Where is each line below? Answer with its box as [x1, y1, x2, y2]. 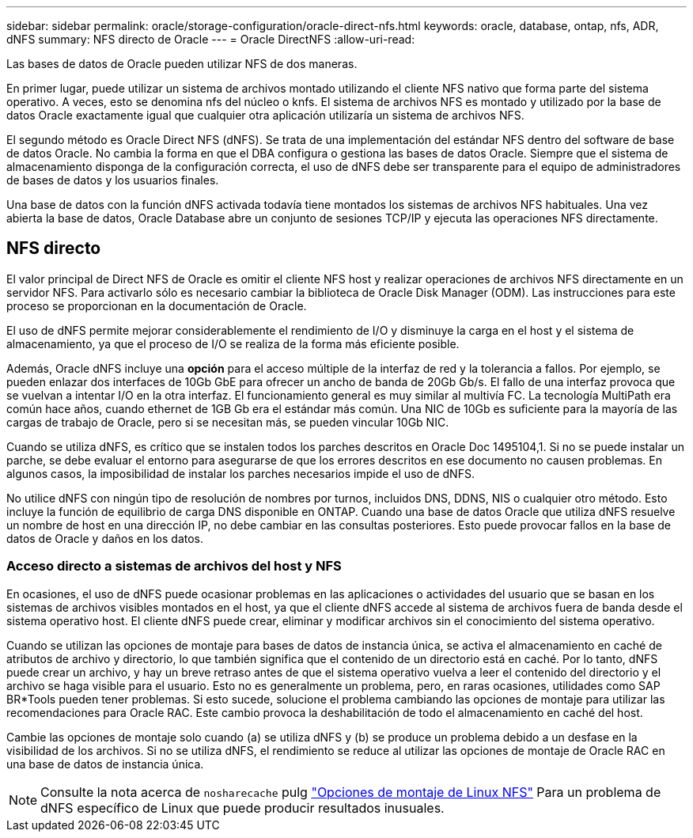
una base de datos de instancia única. [6, 756, 204, 771]
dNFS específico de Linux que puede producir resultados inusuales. [40, 799, 445, 816]
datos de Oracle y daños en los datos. [6, 531, 204, 545]
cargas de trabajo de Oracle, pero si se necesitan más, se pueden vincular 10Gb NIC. [6, 415, 449, 429]
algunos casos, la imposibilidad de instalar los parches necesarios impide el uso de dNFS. [6, 466, 475, 480]
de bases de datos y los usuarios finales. [6, 173, 219, 187]
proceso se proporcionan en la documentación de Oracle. [6, 298, 307, 313]
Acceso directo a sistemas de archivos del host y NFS [6, 558, 342, 574]
